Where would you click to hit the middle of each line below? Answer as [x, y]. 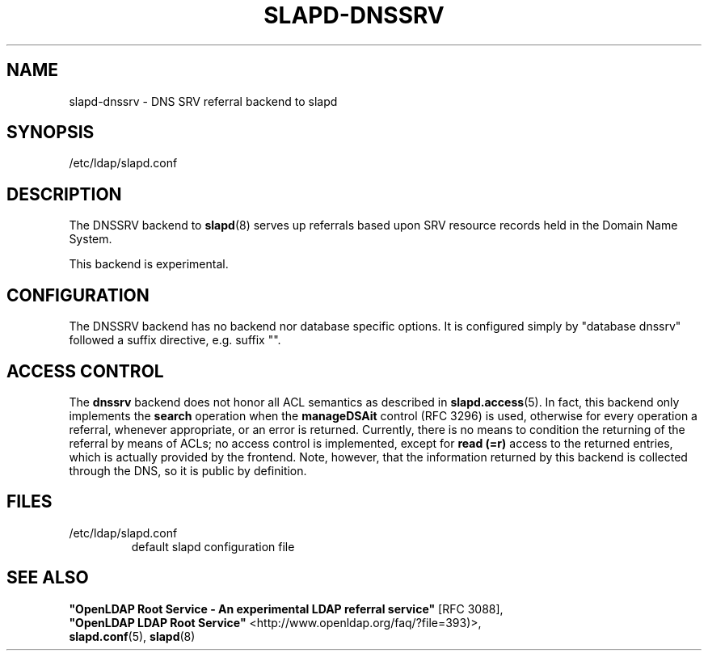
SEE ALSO [48, 578]
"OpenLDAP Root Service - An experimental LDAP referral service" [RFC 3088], [286, 609]
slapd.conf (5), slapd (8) [132, 636]
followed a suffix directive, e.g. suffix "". [175, 340]
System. [91, 239]
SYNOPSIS [51, 133]
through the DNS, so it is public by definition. [188, 470]
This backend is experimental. [149, 264]
